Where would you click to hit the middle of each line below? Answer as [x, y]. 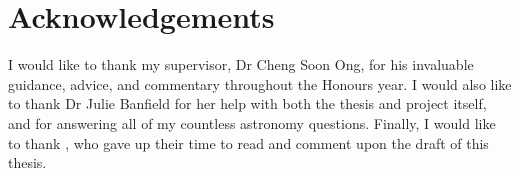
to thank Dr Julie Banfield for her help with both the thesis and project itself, [247, 103]
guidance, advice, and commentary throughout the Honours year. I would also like [260, 83]
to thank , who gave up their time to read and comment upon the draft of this [248, 142]
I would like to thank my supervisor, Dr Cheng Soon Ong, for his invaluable [241, 64]
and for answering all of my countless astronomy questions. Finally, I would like [252, 122]
